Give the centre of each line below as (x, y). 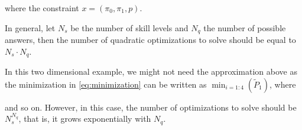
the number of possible (245, 27)
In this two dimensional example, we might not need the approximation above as (151, 71)
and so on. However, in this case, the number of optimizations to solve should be (151, 107)
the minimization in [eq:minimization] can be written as (106, 84)
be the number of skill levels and (129, 27)
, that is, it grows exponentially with (85, 119)
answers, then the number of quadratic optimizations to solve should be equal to (150, 40)
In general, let (30, 27)
